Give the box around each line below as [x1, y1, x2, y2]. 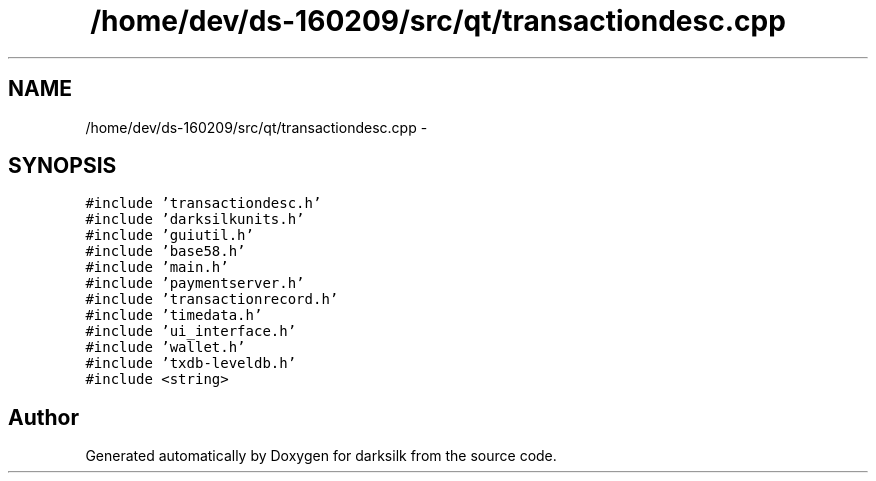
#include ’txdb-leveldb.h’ [85, 355, 297, 372]
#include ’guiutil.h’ [85, 227, 254, 244]
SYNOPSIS [8, 153, 117, 179]
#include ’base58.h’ [85, 243, 246, 260]
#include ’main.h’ [85, 259, 229, 276]
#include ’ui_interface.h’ [85, 323, 297, 340]
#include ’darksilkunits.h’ [85, 211, 305, 228]
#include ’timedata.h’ [85, 307, 263, 324]
